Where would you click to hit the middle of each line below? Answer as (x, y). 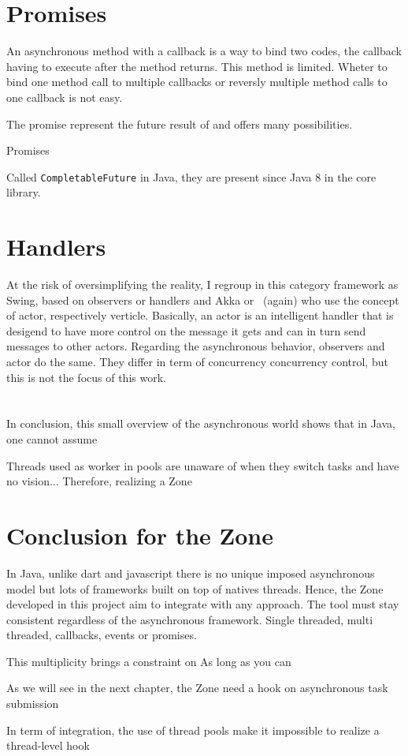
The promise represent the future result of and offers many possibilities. (180, 124)
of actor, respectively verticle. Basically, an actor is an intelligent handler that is (200, 315)
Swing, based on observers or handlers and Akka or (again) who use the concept (203, 299)
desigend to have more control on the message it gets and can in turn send (186, 330)
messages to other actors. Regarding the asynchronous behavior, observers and (196, 346)
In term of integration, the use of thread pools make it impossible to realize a (193, 730)
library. (24, 192)
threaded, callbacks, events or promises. (102, 635)
